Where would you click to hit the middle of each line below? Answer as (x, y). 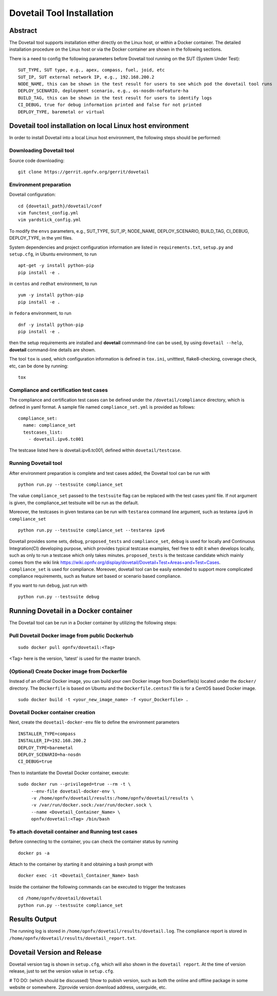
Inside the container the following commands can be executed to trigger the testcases (97, 887)
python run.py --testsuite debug (59, 597)
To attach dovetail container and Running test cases (73, 831)
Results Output (33, 919)
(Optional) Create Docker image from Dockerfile (68, 671)
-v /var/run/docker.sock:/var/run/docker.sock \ (91, 805)
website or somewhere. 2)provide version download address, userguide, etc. (88, 987)
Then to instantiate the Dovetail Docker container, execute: (69, 773)
